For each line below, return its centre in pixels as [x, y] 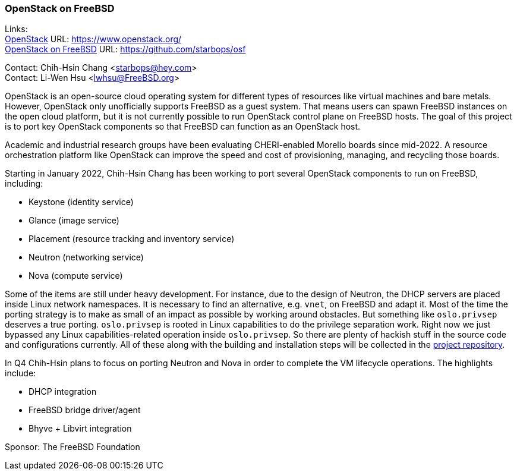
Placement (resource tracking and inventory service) [132, 239]
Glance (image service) [74, 221]
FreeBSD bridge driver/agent [85, 410]
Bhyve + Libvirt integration [80, 429]
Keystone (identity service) [81, 202]
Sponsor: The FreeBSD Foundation [72, 447]
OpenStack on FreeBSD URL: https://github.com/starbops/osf [125, 49]
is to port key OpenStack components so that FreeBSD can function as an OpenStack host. [183, 127]
